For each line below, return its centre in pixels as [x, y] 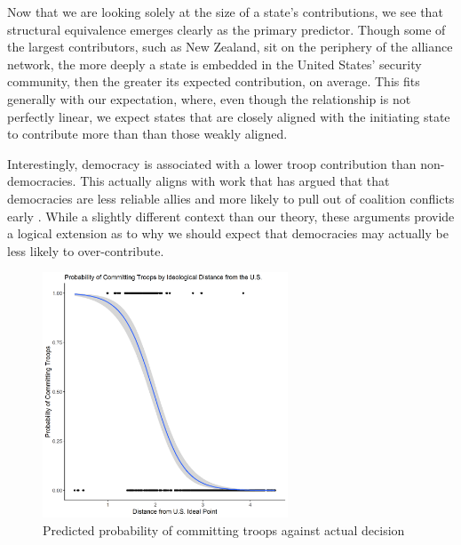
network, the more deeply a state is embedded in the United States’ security [215, 64]
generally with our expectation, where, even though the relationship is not [209, 98]
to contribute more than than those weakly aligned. [147, 134]
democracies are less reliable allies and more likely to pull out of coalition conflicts [231, 198]
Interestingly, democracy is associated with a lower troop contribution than [212, 163]
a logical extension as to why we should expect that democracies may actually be [228, 233]
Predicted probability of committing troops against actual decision [224, 529]
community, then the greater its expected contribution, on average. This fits [214, 81]
